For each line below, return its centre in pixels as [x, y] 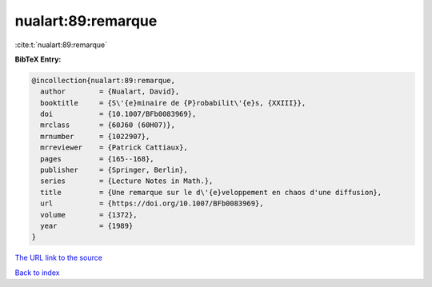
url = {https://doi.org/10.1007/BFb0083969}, [152, 203]
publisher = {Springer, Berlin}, [114, 170]
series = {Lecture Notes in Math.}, [127, 181]
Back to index [37, 273]
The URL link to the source [59, 258]
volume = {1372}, [89, 215]
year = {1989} [87, 226]
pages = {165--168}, [98, 159]
